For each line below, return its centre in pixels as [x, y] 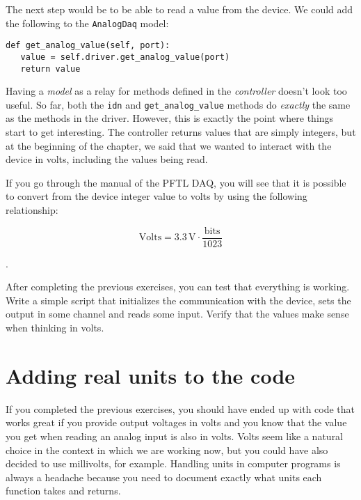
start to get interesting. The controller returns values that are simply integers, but [181, 132]
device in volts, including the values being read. [107, 159]
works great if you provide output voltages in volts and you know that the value [176, 422]
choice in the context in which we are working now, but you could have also [167, 450]
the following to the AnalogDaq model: [87, 23]
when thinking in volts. [55, 328]
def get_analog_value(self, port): [88, 46]
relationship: [32, 210]
